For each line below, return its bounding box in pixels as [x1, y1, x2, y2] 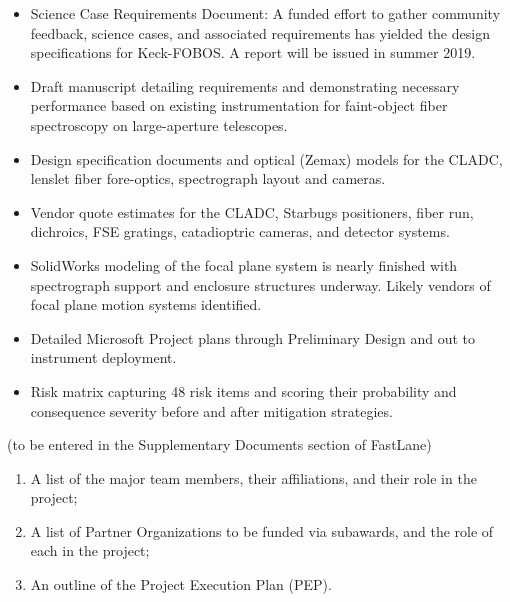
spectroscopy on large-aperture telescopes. [30, 114, 288, 135]
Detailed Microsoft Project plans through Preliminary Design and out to [30, 327, 476, 348]
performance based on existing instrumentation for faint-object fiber [30, 95, 448, 116]
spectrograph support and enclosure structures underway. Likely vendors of [30, 274, 491, 295]
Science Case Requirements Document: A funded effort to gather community [30, 3, 501, 23]
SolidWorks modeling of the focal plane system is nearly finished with [30, 254, 458, 275]
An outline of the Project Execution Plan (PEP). [30, 574, 332, 595]
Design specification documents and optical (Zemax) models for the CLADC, [30, 148, 503, 169]
